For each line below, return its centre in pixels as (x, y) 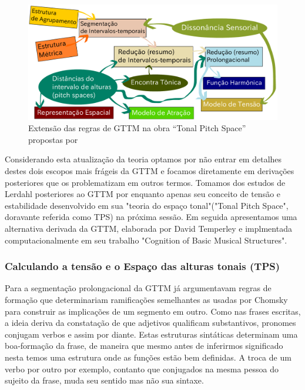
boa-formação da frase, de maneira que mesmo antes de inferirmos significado (144, 346)
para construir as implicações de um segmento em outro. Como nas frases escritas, (153, 311)
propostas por (53, 139)
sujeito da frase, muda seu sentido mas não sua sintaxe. (104, 380)
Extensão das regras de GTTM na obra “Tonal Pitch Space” (137, 128)
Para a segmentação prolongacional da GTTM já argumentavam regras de (138, 288)
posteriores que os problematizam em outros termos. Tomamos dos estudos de (145, 182)
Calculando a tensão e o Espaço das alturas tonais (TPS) (143, 266)
